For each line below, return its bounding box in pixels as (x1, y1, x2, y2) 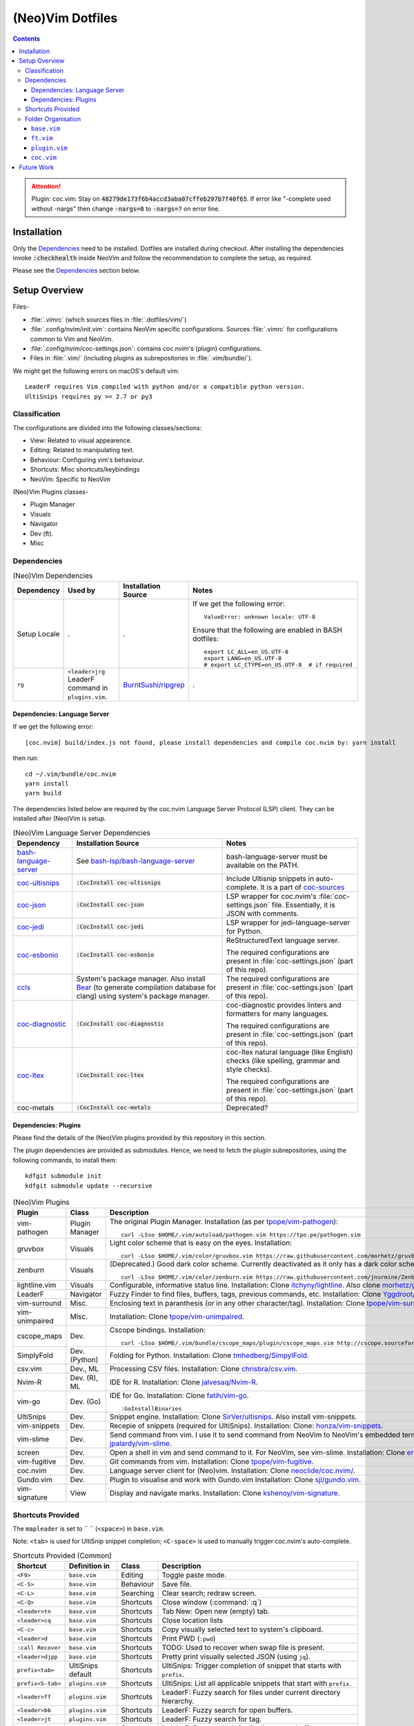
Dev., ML (70, 1364, 99, 1374)
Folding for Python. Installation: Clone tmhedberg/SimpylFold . (109, 1350, 310, 1360)
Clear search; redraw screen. (161, 1589, 257, 1598)
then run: (12, 754, 39, 762)
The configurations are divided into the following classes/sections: (12, 423, 202, 431)
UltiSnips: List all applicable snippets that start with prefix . (161, 1678, 352, 1688)
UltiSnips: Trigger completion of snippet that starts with (161, 1661, 342, 1671)
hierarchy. (161, 1696, 195, 1706)
